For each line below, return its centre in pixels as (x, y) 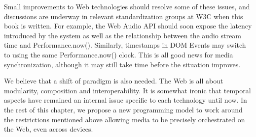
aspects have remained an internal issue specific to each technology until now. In (126, 100)
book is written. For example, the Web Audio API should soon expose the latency (128, 26)
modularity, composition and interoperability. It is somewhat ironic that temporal (128, 90)
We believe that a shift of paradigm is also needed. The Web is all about (114, 81)
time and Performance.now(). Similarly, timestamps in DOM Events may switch (125, 45)
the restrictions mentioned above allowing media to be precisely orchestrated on (125, 119)
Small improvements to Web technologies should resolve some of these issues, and (127, 6)
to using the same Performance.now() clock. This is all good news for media (119, 54)
